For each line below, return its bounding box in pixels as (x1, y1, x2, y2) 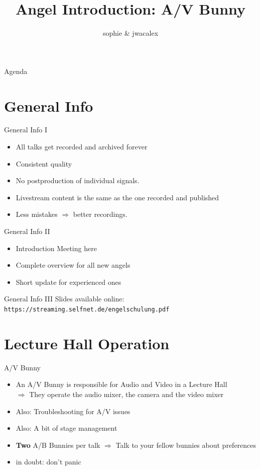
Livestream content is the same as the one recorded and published (16, 192, 219, 202)
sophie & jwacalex (102, 28, 159, 38)
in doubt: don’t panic (16, 456, 81, 467)
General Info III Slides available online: (4, 293, 124, 304)
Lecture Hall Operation (4, 333, 170, 353)
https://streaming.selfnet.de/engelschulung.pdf (4, 305, 170, 313)
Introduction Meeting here (16, 243, 97, 253)
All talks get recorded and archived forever (16, 141, 148, 152)
